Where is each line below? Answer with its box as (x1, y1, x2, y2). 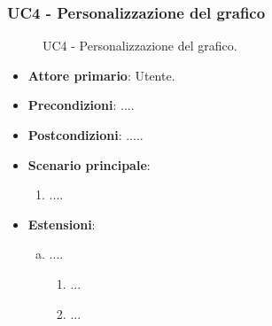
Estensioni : (27, 214, 96, 233)
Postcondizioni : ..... (27, 126, 144, 144)
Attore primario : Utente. (27, 66, 175, 84)
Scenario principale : (27, 155, 151, 174)
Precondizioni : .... (27, 96, 135, 114)
